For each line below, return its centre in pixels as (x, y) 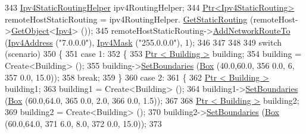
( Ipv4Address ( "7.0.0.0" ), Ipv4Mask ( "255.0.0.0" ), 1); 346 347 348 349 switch (143, 42)
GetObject (30, 31)
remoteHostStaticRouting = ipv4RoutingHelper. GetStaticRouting (126, 19)
